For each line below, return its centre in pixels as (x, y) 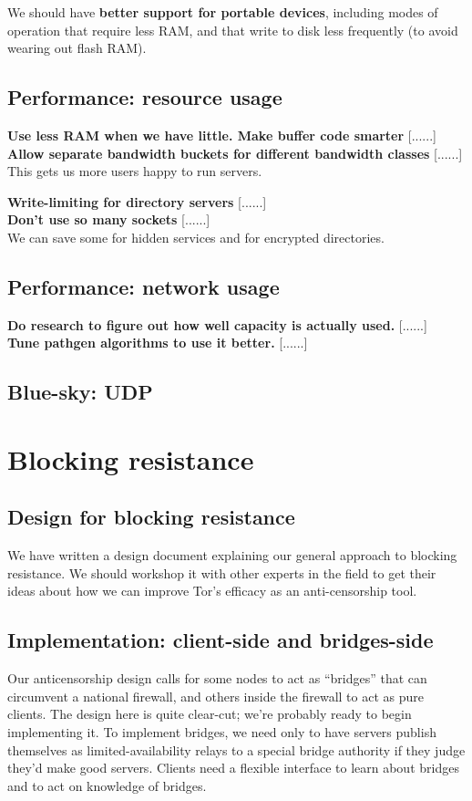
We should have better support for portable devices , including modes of (223, 12)
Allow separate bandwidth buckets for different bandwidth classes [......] (235, 153)
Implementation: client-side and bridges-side (221, 640)
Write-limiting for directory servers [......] (137, 201)
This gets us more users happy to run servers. (135, 171)
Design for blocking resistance (151, 517)
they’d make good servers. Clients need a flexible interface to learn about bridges (233, 768)
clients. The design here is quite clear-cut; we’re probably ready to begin (210, 714)
